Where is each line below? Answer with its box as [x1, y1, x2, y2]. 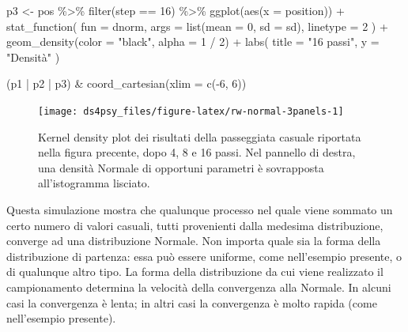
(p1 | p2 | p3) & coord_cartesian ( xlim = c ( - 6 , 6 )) [6, 75, 247, 92]
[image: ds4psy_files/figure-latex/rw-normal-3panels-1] [38, 105, 344, 117]
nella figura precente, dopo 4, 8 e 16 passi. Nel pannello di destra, [38, 144, 356, 160]
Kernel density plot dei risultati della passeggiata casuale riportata [38, 128, 361, 145]
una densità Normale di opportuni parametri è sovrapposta [38, 159, 324, 175]
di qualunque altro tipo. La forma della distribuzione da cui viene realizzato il [6, 263, 383, 280]
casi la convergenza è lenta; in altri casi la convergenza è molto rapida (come [6, 294, 377, 311]
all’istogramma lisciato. [38, 175, 150, 191]
